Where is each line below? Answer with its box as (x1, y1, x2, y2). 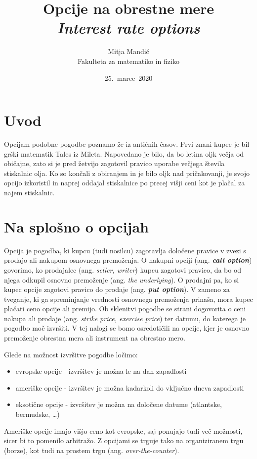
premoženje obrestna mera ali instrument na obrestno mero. (4, 333, 185, 343)
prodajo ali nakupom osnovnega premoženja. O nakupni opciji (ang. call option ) (4, 255, 252, 265)
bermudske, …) (15, 409, 60, 419)
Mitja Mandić (108, 46, 149, 57)
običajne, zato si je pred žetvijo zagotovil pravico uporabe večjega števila (4, 158, 225, 169)
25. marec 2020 (104, 72, 153, 83)
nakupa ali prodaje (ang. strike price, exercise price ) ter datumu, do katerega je (4, 313, 246, 323)
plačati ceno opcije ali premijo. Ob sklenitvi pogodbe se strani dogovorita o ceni (4, 303, 246, 314)
